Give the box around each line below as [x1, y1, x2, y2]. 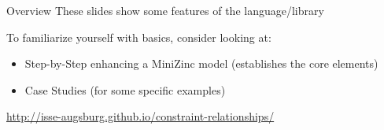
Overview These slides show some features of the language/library [6, 2, 324, 18]
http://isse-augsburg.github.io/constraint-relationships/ [6, 108, 275, 124]
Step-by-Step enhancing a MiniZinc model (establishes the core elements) [24, 55, 378, 72]
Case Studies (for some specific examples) [24, 81, 226, 98]
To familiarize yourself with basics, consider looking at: [6, 28, 271, 45]
